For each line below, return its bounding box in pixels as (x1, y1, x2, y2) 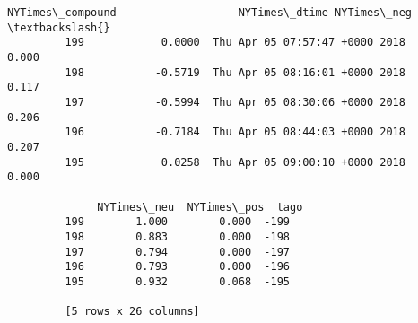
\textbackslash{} (7, 21, 110, 34)
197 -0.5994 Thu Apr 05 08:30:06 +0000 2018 (65, 95, 405, 109)
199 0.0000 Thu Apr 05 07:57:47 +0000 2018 (65, 36, 405, 49)
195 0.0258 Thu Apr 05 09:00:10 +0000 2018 (65, 155, 405, 169)
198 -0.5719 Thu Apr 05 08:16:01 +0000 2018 (65, 65, 405, 79)
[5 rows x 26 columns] (65, 305, 200, 319)
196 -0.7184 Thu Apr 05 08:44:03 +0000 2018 (65, 126, 405, 139)
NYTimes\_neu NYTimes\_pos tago (97, 200, 303, 214)
